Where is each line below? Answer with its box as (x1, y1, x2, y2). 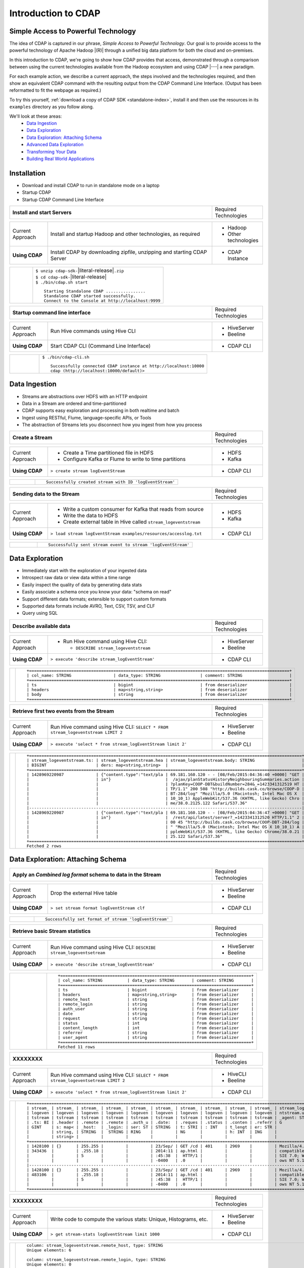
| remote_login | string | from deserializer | (57, 1002, 254, 1007)
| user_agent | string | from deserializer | (57, 1035, 254, 1040)
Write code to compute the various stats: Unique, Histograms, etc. (50, 1216, 208, 1223)
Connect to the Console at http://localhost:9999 (44, 298, 161, 303)
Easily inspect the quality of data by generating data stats (22, 581, 142, 588)
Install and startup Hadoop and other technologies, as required (50, 231, 200, 237)
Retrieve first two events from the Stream (12, 708, 114, 715)
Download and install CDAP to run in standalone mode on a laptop (22, 182, 160, 188)
